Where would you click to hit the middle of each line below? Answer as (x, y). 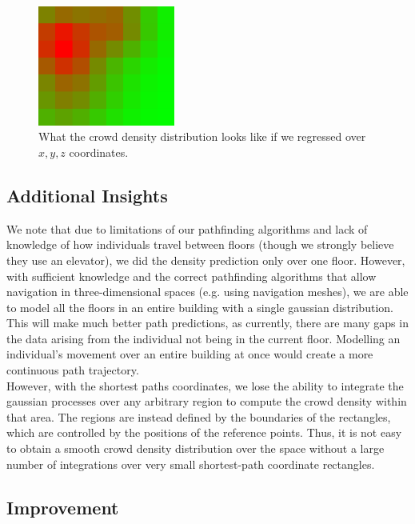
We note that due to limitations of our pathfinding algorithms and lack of (187, 228)
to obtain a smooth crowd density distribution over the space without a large (196, 448)
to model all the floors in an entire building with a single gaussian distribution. (200, 307)
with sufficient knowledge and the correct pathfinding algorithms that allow (192, 276)
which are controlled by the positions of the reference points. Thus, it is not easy (204, 432)
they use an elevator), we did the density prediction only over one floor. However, (206, 260)
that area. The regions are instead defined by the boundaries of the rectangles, (199, 416)
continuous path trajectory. (73, 370)
